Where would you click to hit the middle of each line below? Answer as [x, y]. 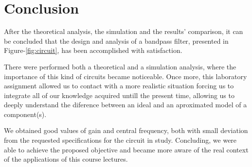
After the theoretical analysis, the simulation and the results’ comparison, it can [124, 31]
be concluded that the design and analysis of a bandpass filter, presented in [116, 41]
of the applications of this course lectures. [66, 159]
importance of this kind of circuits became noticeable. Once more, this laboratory [126, 76]
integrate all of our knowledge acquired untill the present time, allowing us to [119, 95]
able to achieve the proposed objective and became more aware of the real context [126, 149]
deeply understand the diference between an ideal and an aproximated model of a [126, 105]
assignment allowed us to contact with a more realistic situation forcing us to [119, 86]
